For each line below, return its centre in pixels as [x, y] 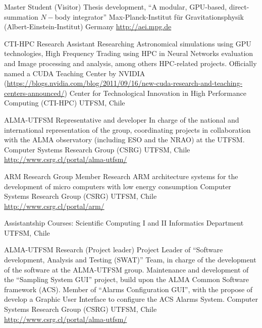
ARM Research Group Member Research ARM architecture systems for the [121, 176]
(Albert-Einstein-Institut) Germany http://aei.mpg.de [88, 26]
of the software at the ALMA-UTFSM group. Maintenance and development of [126, 269]
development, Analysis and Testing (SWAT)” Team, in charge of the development [130, 260]
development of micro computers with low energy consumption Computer [118, 186]
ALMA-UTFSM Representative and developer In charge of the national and [122, 119]
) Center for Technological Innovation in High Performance [155, 93]
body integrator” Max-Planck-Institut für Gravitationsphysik [149, 16]
